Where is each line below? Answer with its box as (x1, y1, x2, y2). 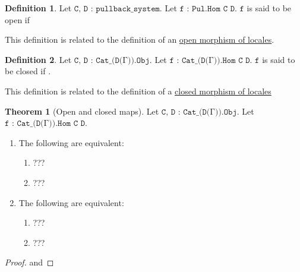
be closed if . (5, 65, 51, 77)
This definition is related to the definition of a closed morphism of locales (5, 84, 271, 97)
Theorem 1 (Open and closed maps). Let (5, 105, 159, 117)
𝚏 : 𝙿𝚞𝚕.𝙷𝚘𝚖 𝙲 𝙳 (179, 5, 235, 13)
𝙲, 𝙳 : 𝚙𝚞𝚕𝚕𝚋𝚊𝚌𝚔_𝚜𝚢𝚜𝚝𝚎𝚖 (74, 5, 160, 13)
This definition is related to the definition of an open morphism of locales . (5, 33, 274, 46)
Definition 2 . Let (5, 53, 72, 65)
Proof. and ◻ (5, 256, 54, 268)
